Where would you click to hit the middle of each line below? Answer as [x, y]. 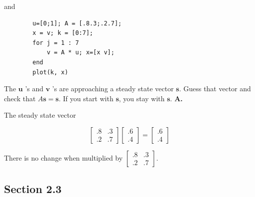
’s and [34, 89]
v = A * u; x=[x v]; [80, 53]
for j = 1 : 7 [56, 43]
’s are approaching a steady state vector [113, 89]
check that [20, 98]
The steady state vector [40, 115]
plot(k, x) [50, 72]
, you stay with [142, 98]
